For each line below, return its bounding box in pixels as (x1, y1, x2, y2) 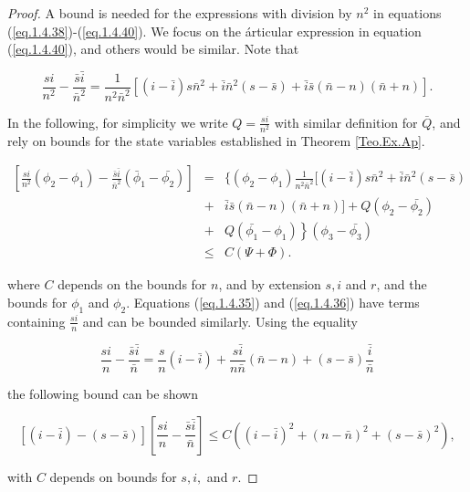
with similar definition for (274, 112, 418, 131)
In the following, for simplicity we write (7, 112, 228, 131)
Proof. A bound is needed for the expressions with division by (7, 4, 352, 22)
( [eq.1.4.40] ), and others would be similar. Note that (7, 39, 299, 58)
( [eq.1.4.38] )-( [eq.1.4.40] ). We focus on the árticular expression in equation (7, 21, 422, 40)
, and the (376, 275, 427, 294)
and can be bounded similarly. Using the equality (82, 311, 358, 330)
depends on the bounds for (57, 275, 207, 294)
